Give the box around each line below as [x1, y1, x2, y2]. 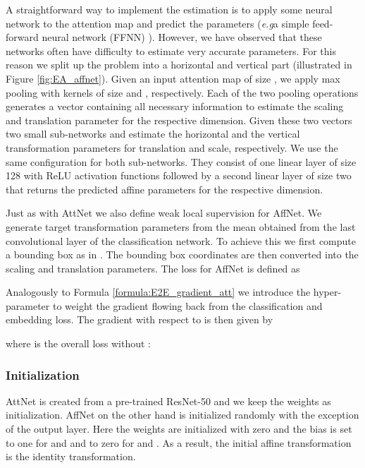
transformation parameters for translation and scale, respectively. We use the [6, 140, 338, 155]
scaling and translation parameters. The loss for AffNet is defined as [6, 260, 300, 275]
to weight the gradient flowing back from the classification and [52, 298, 323, 313]
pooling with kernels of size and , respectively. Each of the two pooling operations [6, 85, 359, 100]
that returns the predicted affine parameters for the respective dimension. [6, 181, 323, 196]
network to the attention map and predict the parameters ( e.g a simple [6, 16, 309, 30]
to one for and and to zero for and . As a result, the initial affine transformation [6, 435, 352, 450]
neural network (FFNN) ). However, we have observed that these [42, 30, 322, 44]
